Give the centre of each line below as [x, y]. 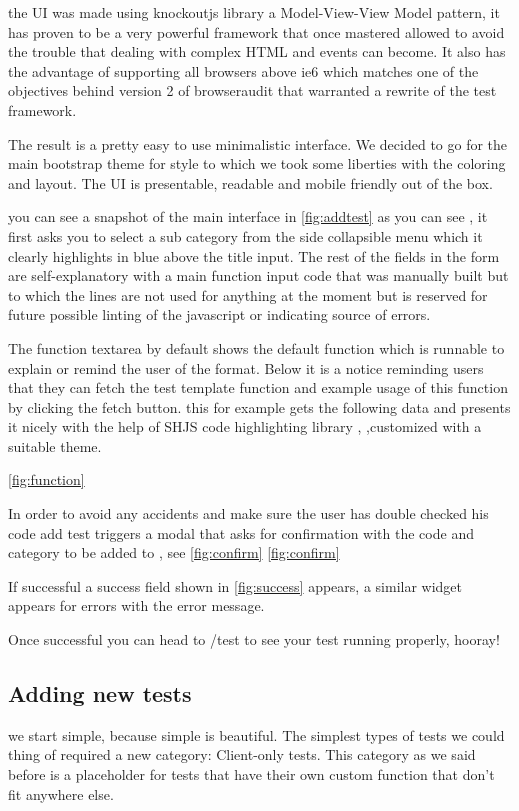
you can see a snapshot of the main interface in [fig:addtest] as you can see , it [248, 216]
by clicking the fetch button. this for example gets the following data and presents [259, 406]
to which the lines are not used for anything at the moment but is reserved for [248, 294]
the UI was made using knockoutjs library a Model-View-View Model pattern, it [254, 12]
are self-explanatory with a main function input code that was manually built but [258, 275]
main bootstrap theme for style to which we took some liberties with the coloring [257, 163]
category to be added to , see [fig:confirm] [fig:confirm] [174, 552]
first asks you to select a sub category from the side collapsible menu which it [245, 235]
